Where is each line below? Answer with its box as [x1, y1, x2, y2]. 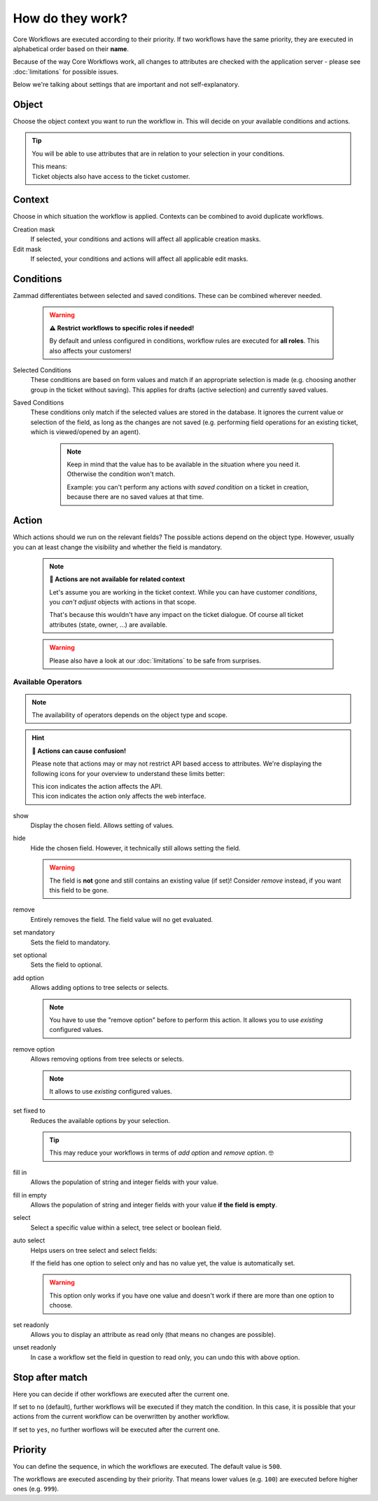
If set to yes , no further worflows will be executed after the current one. [13, 1425, 220, 1434]
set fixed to [13, 1106, 45, 1115]
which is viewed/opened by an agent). [30, 428, 141, 436]
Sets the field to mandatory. [30, 938, 111, 946]
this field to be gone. [49, 886, 109, 895]
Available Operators [13, 677, 83, 687]
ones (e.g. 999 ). [13, 1485, 59, 1493]
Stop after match [13, 1371, 87, 1383]
